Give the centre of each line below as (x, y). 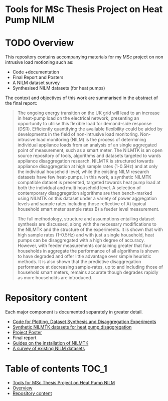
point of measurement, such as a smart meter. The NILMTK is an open (90, 150)
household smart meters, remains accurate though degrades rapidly (88, 272)
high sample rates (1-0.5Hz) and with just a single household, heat (86, 235)
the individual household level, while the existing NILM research (83, 172)
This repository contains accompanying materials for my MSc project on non (85, 57)
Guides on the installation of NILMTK (50, 343)
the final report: (21, 103)
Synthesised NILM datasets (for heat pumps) (59, 88)
